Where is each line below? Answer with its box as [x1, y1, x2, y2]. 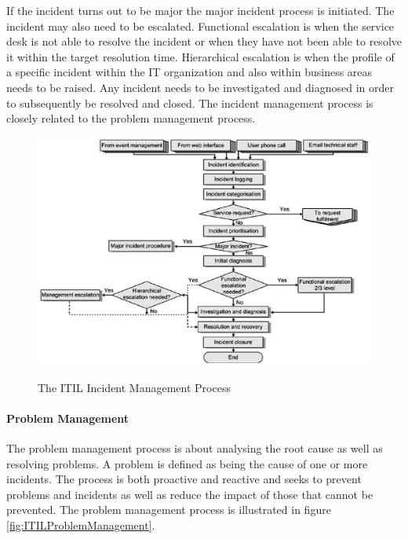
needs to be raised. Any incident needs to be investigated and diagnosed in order [6, 79, 395, 95]
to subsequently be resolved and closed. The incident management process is [6, 94, 373, 111]
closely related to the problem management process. [6, 110, 256, 126]
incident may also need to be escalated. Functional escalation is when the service [6, 17, 395, 34]
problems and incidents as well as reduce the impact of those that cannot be [6, 486, 373, 502]
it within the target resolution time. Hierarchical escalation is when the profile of [6, 48, 395, 64]
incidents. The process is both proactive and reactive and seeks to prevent [6, 471, 362, 487]
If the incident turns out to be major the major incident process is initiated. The [6, 2, 395, 18]
